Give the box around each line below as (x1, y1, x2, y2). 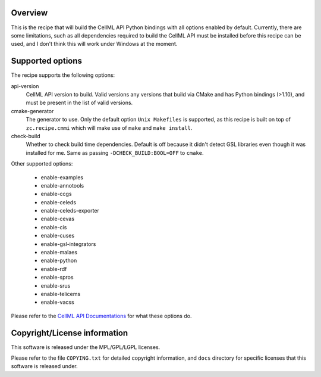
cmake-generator (11, 107, 54, 114)
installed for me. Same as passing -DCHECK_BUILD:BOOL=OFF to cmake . (26, 149, 204, 156)
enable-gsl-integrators (40, 240, 96, 247)
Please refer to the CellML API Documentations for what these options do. (11, 312, 192, 319)
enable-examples (40, 173, 83, 181)
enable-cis (40, 223, 67, 230)
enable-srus (40, 282, 71, 289)
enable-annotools (40, 182, 84, 189)
